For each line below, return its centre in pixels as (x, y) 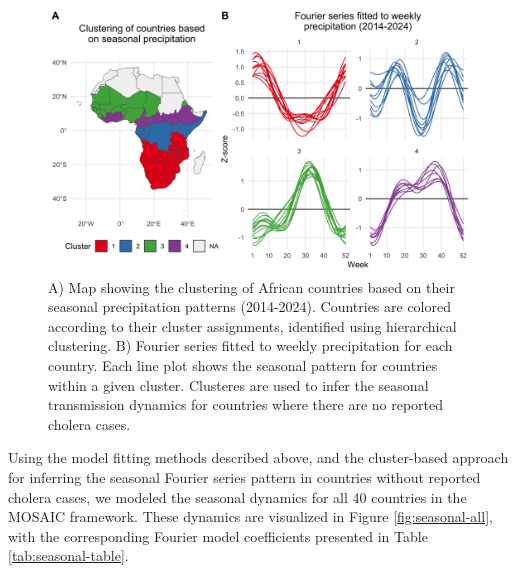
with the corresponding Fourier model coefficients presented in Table (218, 535)
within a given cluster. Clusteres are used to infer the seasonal (238, 384)
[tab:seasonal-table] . (68, 555)
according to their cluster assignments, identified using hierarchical (252, 325)
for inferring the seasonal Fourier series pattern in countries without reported (244, 476)
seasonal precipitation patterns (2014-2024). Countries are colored (250, 306)
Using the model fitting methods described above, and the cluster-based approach (258, 457)
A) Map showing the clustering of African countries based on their (251, 286)
